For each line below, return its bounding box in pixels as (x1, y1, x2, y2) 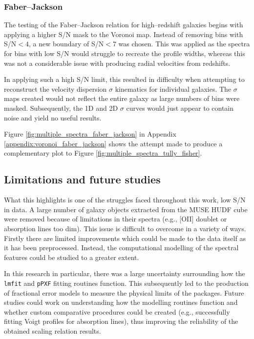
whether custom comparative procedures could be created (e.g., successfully (4, 306, 230, 317)
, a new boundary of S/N (28, 39, 104, 49)
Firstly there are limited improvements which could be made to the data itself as (4, 233, 246, 243)
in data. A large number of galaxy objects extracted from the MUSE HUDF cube (4, 204, 248, 214)
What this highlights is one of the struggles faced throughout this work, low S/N (4, 195, 246, 205)
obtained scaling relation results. (4, 325, 101, 336)
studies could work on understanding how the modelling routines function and (4, 297, 238, 307)
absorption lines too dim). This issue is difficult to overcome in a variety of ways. (4, 223, 246, 233)
